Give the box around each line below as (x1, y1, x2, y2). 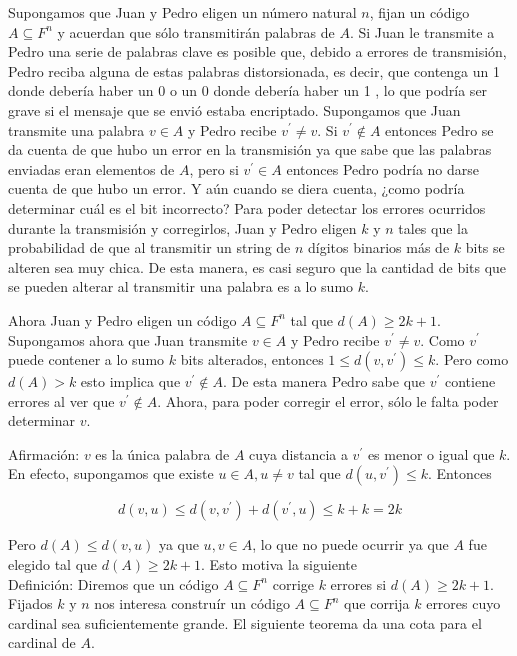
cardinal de (8, 632, 76, 653)
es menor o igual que (367, 443, 495, 464)
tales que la (398, 217, 468, 238)
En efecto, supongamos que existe (8, 463, 214, 484)
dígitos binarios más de (308, 237, 450, 258)
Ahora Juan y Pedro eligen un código (8, 309, 237, 330)
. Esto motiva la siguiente (201, 554, 357, 575)
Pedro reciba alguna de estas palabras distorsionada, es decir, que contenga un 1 (8, 60, 501, 81)
